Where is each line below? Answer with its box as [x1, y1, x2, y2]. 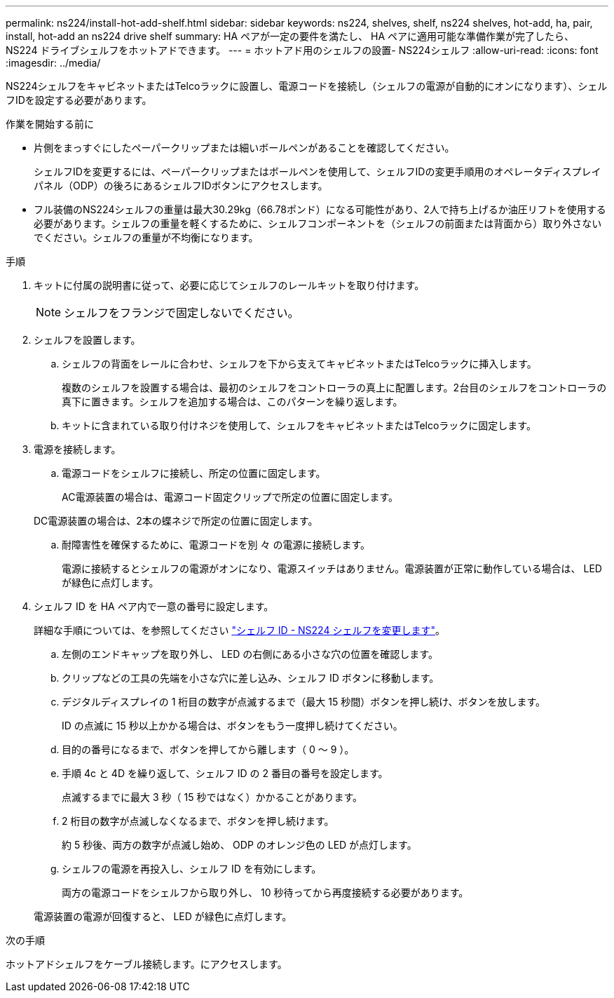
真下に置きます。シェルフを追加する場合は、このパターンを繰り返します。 [62, 396, 403, 407]
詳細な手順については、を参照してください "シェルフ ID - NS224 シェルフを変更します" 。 [34, 624, 445, 636]
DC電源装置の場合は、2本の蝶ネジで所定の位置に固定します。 [34, 515, 318, 527]
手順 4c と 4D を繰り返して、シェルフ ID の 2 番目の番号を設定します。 [62, 767, 388, 779]
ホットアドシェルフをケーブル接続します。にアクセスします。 [6, 958, 287, 970]
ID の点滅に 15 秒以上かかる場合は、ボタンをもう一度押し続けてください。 [62, 720, 403, 731]
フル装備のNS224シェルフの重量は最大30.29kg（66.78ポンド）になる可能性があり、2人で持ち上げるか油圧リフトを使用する [34, 203, 606, 215]
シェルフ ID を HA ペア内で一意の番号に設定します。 [34, 600, 274, 612]
